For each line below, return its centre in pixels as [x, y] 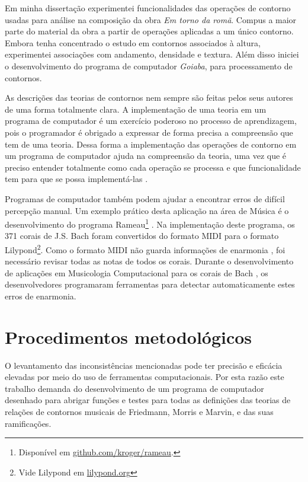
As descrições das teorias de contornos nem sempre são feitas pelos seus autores [149, 98]
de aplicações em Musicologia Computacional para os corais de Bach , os [137, 272]
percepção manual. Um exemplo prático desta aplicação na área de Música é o [147, 210]
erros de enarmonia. [41, 296]
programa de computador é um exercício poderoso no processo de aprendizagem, [151, 121]
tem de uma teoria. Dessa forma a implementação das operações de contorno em [151, 144]
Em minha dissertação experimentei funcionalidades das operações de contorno [148, 8]
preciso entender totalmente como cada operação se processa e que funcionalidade [153, 167]
